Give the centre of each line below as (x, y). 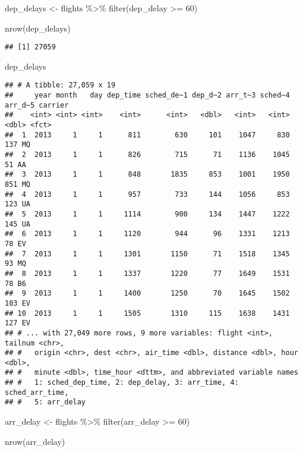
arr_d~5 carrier (37, 105)
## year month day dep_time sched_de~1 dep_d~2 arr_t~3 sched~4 (147, 95)
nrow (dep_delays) (38, 28)
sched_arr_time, (37, 392)
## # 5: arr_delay (45, 402)
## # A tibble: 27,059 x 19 (60, 85)
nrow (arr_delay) (35, 441)
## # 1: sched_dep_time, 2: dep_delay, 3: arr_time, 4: (122, 383)
